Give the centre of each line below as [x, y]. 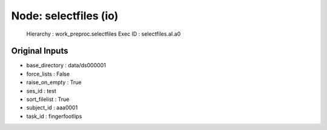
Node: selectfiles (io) [65, 16]
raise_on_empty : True [54, 82]
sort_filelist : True [48, 99]
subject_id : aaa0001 [52, 108]
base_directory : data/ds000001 [66, 65]
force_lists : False [48, 74]
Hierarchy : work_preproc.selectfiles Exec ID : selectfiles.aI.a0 [104, 34]
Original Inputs [40, 51]
